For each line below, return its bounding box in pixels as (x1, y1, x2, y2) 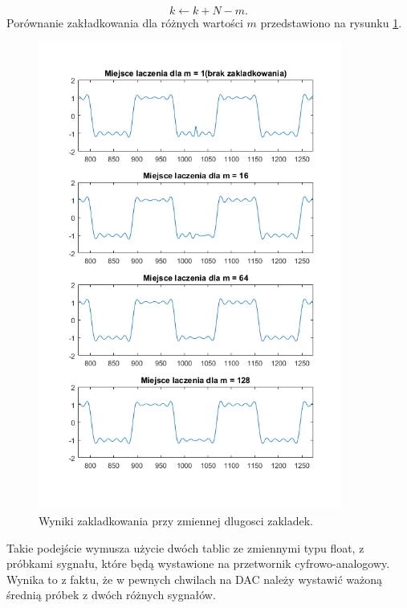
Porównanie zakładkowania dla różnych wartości (6, 14, 243, 31)
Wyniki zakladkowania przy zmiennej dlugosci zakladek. (39, 512, 313, 528)
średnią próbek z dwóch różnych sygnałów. (6, 586, 216, 603)
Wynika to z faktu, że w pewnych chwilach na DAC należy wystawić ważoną (6, 570, 383, 587)
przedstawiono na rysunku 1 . (260, 14, 402, 31)
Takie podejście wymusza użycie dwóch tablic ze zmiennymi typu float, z (6, 539, 364, 556)
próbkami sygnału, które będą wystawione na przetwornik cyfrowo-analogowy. (6, 555, 390, 572)
